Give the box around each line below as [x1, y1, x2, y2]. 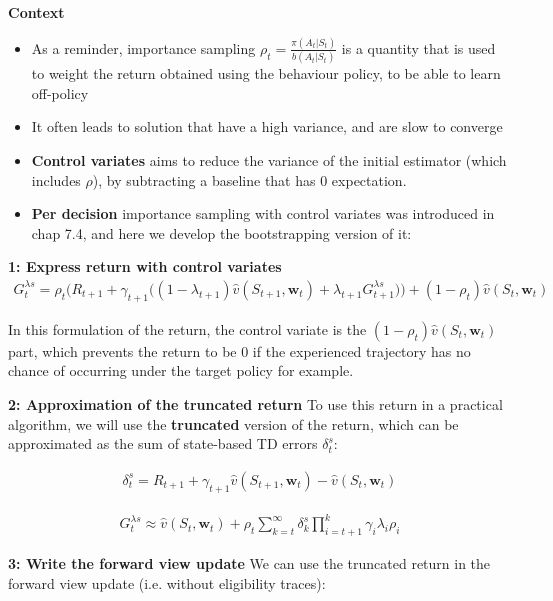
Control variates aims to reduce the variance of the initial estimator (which [31, 150, 507, 170]
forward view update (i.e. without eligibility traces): [8, 572, 326, 593]
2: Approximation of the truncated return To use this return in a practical [8, 393, 503, 414]
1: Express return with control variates [8, 256, 282, 277]
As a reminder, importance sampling [31, 37, 256, 58]
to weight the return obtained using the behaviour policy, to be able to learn [31, 63, 501, 84]
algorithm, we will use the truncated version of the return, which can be [8, 413, 459, 434]
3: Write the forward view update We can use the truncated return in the [8, 552, 491, 573]
